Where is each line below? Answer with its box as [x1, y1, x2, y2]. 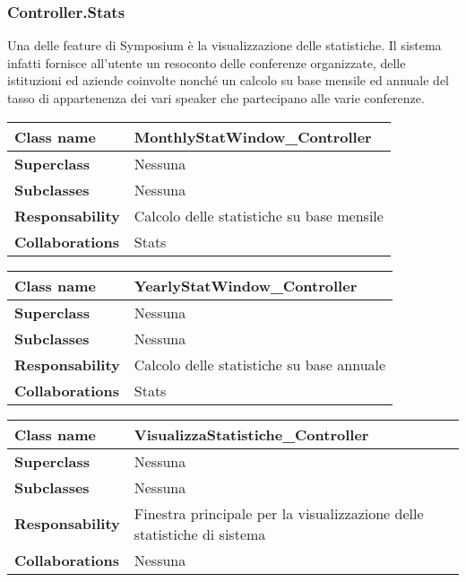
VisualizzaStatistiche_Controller [134, 423, 369, 445]
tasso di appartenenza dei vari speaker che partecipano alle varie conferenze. [7, 89, 425, 107]
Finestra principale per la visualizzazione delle [134, 502, 424, 524]
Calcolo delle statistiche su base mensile [134, 204, 384, 226]
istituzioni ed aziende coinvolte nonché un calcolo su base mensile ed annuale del [7, 71, 449, 90]
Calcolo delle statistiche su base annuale [134, 353, 386, 375]
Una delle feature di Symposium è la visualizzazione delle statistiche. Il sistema [7, 36, 442, 55]
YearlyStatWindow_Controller [134, 274, 358, 296]
